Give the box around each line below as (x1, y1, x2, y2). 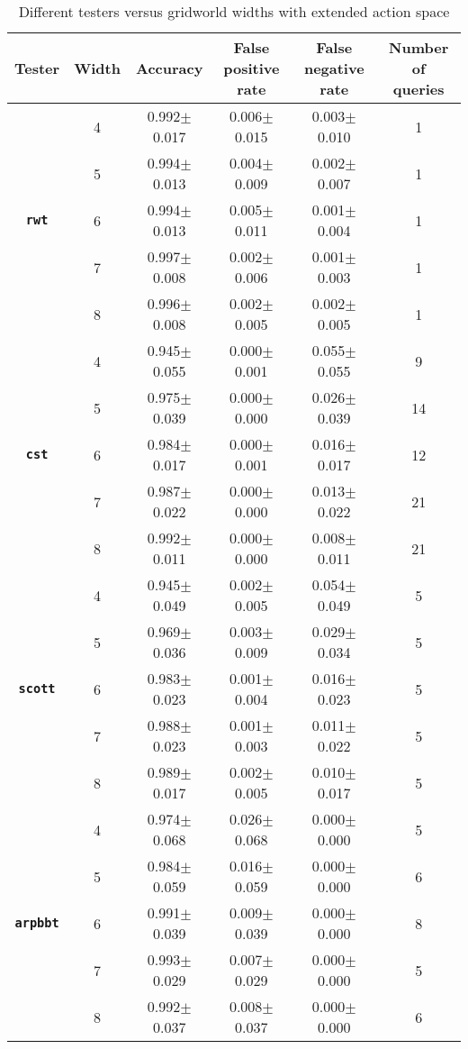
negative (303, 58, 364, 78)
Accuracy (135, 58, 203, 78)
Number (389, 37, 449, 58)
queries (392, 78, 445, 99)
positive (223, 58, 280, 78)
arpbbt (14, 916, 59, 930)
